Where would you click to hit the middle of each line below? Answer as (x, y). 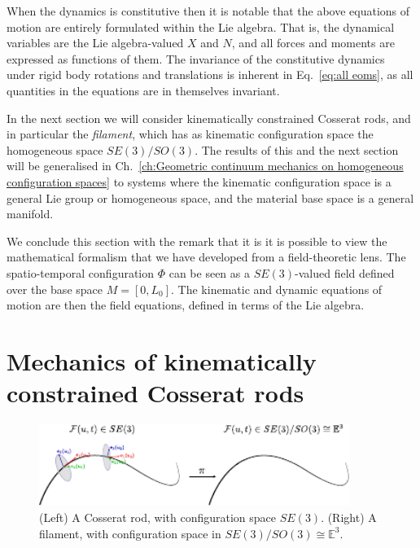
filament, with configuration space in (130, 533)
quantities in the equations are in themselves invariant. (143, 90)
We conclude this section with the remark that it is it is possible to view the (197, 241)
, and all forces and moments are (313, 43)
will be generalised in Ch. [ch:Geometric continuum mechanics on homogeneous (205, 166)
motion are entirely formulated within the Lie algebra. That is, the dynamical (201, 26)
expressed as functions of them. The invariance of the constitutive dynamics (196, 58)
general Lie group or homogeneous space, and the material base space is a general (210, 197)
